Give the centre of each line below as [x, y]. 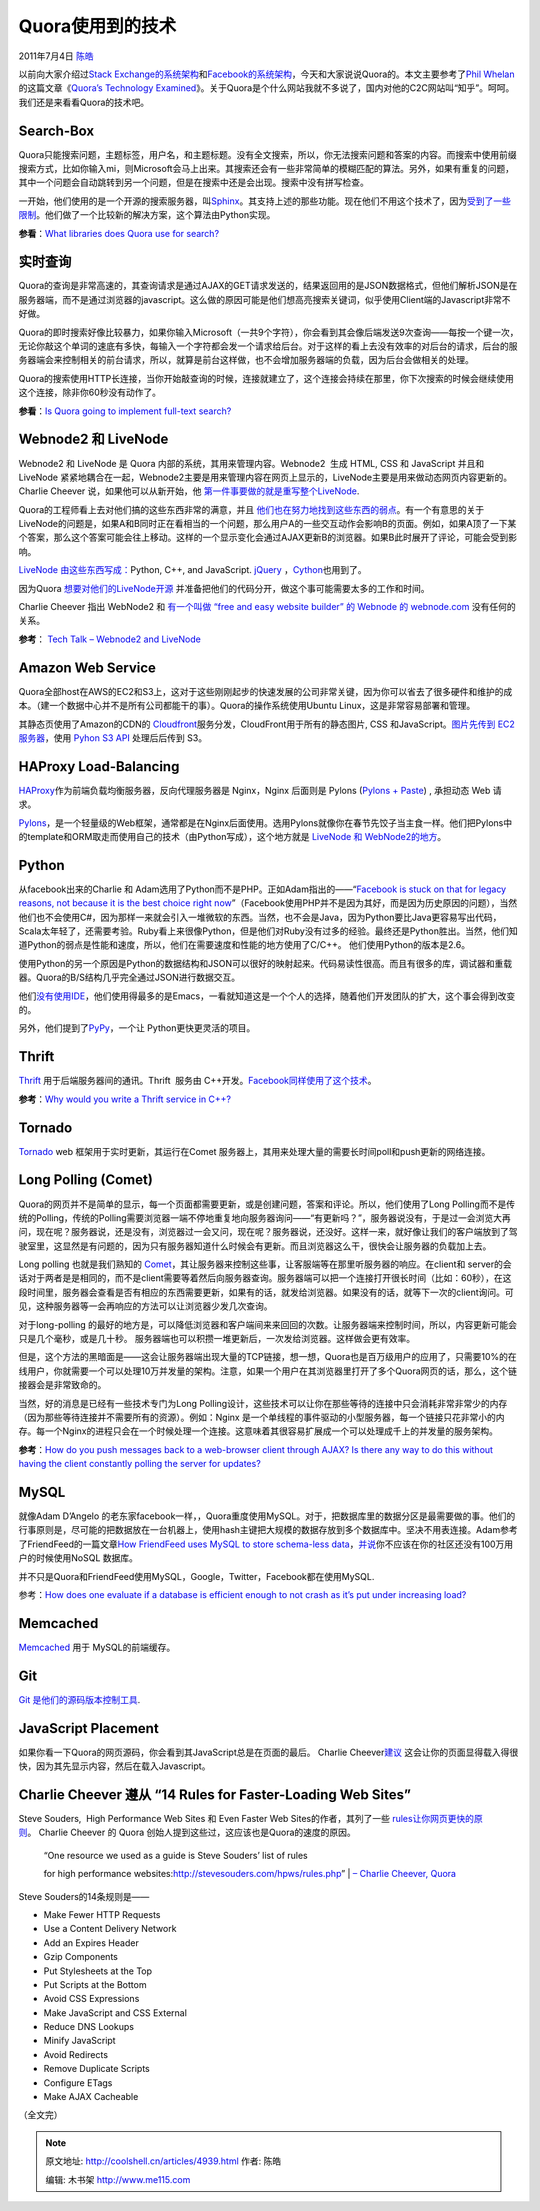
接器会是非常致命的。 [62, 1385]
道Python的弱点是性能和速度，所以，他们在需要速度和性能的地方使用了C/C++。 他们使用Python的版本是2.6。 [244, 945]
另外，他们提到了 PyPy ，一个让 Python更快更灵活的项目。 [137, 1028]
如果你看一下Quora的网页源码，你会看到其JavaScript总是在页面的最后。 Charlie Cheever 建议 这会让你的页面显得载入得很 [268, 1752]
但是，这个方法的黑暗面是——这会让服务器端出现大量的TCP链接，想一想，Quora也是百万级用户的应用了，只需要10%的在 [267, 1357]
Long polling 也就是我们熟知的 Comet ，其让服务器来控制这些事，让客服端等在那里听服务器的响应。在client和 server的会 [265, 1264]
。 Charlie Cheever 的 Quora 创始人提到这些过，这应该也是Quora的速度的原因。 [192, 1832]
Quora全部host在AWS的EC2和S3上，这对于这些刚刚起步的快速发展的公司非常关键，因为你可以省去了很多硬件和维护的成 [265, 691]
